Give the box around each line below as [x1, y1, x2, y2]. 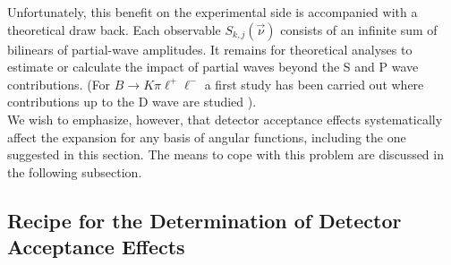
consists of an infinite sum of [280, 20, 438, 38]
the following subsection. [7, 162, 142, 181]
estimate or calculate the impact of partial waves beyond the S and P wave [7, 57, 419, 76]
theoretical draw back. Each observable [7, 20, 221, 38]
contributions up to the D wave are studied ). [7, 92, 257, 111]
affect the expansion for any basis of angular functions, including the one [7, 127, 406, 146]
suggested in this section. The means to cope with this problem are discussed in [7, 145, 444, 164]
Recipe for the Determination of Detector [7, 206, 402, 234]
